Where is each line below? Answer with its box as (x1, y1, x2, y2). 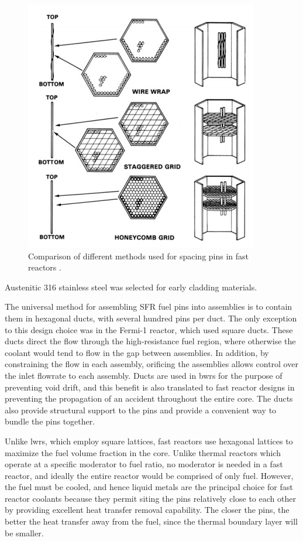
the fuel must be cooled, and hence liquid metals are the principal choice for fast (5, 481, 293, 493)
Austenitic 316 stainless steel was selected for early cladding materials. (5, 280, 257, 293)
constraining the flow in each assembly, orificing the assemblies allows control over (5, 358, 298, 370)
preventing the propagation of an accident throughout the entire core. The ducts (5, 392, 293, 405)
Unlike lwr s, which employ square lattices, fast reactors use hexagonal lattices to (5, 434, 293, 447)
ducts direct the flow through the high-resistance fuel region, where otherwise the (5, 335, 296, 347)
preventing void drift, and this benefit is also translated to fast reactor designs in (5, 381, 295, 393)
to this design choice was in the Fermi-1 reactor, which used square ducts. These (5, 323, 293, 335)
